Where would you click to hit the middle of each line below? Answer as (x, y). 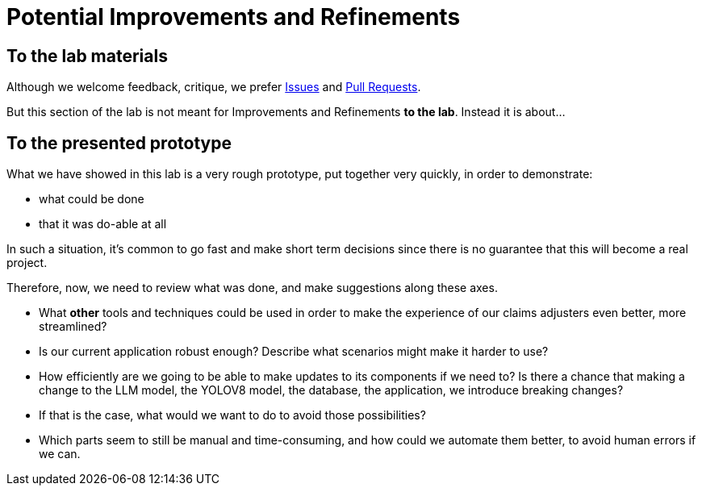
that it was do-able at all (103, 224)
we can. (60, 454)
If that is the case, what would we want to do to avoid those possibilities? (232, 415)
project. (27, 263)
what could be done (92, 199)
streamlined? (73, 327)
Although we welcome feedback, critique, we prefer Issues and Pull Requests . (214, 87)
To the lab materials (87, 56)
